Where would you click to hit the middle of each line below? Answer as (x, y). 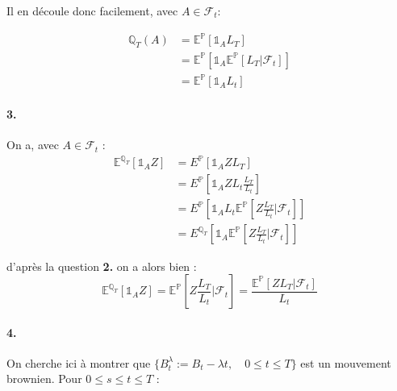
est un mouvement (346, 362)
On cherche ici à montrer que (79, 362)
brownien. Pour (44, 379)
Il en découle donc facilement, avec (92, 10)
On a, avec (33, 145)
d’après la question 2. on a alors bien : (102, 266)
